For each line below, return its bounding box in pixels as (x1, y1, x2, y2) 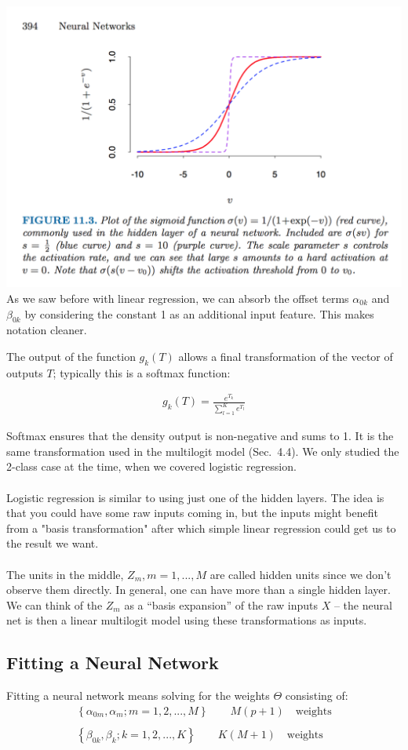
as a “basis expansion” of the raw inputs (124, 596, 318, 613)
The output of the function (6, 348, 136, 364)
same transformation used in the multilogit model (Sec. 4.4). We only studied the (6, 442, 399, 459)
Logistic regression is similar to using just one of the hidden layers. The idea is (6, 489, 384, 505)
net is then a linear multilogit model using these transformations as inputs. (6, 612, 367, 628)
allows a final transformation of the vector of (178, 348, 393, 364)
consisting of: (285, 687, 348, 704)
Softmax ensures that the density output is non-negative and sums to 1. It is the (6, 428, 394, 444)
